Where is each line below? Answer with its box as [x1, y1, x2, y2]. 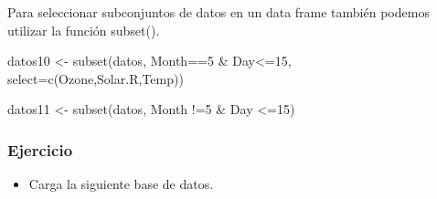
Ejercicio [7, 138, 73, 161]
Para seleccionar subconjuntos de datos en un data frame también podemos [7, 3, 430, 21]
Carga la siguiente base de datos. [28, 174, 214, 194]
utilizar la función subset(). [7, 20, 160, 39]
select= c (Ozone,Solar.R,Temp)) [7, 68, 184, 88]
